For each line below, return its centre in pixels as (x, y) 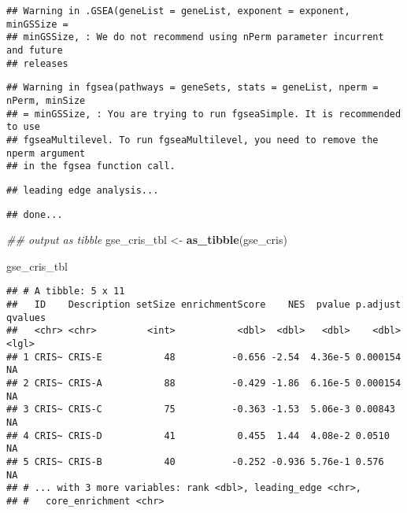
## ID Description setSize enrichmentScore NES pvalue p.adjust (204, 305)
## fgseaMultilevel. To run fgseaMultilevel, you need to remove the (192, 140)
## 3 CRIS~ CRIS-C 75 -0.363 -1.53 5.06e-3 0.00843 (201, 410)
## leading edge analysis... (83, 190)
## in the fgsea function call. (91, 166)
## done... (35, 214)
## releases (37, 63)
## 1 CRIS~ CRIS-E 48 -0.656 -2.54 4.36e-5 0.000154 (204, 357)
